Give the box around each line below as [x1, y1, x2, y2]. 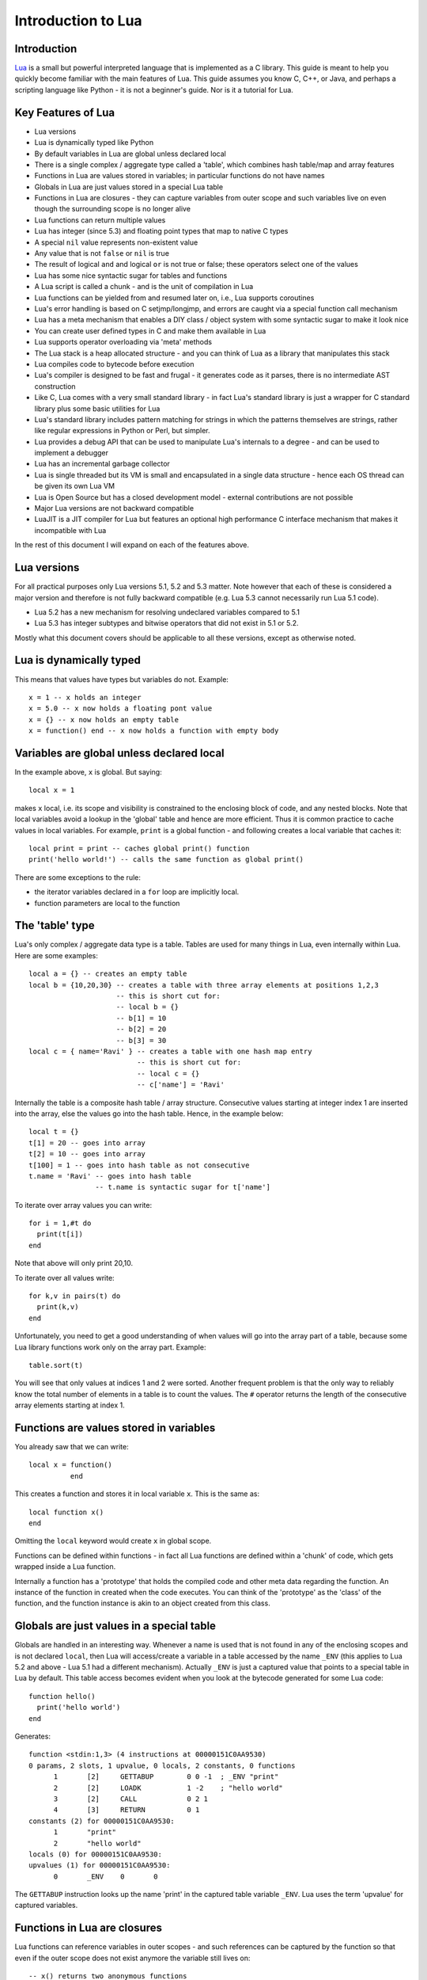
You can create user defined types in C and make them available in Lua [34, 326, 266, 336]
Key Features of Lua [14, 105, 115, 119]
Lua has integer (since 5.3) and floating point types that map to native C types [34, 227, 289, 236]
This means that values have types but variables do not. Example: [14, 674, 229, 684]
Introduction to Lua [14, 12, 142, 29]
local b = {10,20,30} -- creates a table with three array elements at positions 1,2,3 [28, 980, 380, 989]
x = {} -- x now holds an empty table [28, 715, 179, 724]
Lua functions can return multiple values [34, 215, 166, 225]
